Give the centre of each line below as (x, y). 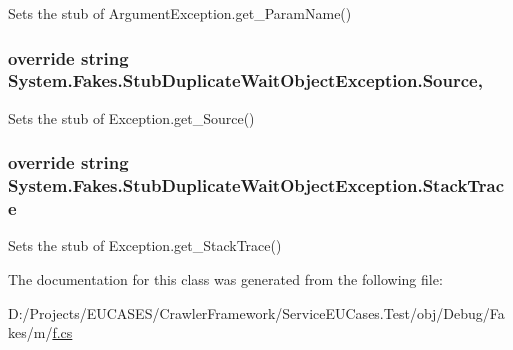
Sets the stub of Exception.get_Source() (131, 117)
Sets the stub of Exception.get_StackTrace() (145, 245)
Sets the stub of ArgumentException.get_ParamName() (180, 13)
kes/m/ (30, 332)
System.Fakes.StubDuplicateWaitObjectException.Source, (245, 80)
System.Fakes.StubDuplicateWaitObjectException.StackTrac (256, 185)
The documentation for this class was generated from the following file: (225, 278)
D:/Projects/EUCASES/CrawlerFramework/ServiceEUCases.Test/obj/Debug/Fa (256, 312)
